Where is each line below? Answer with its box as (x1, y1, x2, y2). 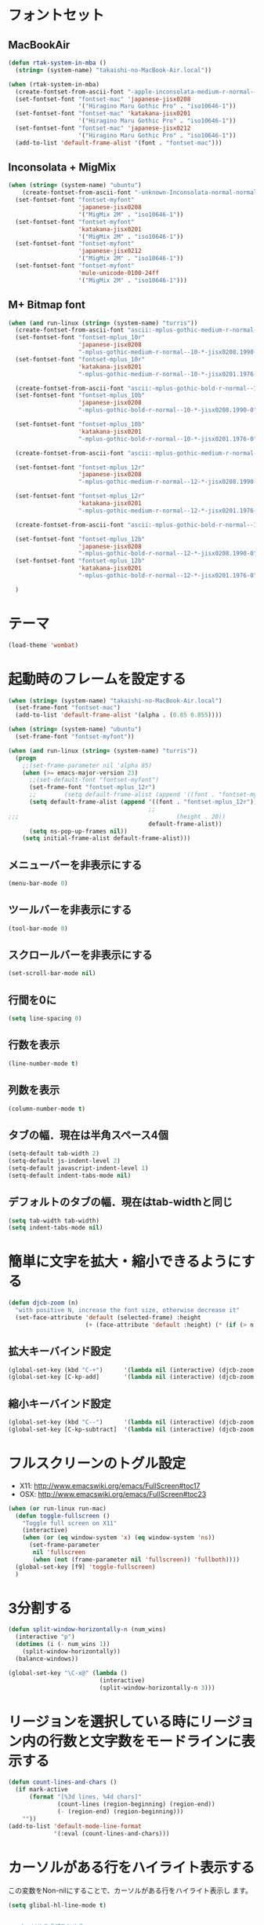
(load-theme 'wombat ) (8, 641, 79, 649)
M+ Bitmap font (8, 299, 86, 312)
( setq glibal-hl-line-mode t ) (8, 1901, 107, 1909)
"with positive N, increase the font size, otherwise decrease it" (15, 1307, 240, 1314)
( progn (15, 754, 37, 762)
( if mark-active (15, 1786, 68, 1794)
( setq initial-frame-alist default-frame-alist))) (22, 834, 191, 842)
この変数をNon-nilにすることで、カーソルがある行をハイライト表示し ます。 (8, 1886, 253, 1895)
